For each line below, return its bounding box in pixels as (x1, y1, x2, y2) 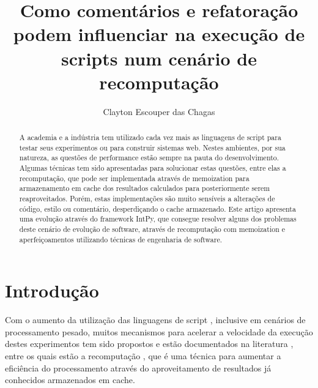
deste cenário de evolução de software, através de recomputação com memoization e (19, 223, 286, 234)
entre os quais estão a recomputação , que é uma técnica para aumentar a (5, 349, 281, 362)
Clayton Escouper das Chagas (103, 105, 215, 118)
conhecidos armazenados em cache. (5, 373, 135, 386)
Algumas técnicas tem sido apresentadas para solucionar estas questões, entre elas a (19, 163, 286, 173)
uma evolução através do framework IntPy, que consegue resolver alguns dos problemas (19, 214, 297, 224)
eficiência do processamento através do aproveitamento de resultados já (5, 361, 272, 374)
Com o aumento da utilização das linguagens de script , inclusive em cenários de (5, 313, 306, 326)
